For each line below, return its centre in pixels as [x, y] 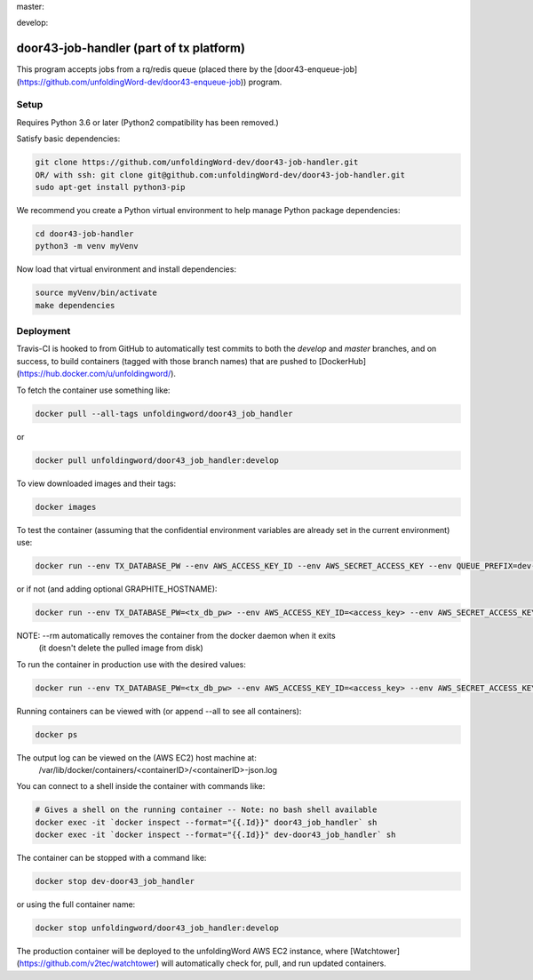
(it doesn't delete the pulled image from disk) [121, 648]
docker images [66, 507]
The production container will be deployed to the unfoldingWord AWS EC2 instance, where [182, 952]
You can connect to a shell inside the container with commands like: [141, 786]
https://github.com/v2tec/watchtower [88, 963]
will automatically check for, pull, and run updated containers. [274, 963]
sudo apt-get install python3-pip [110, 187]
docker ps [56, 734]
